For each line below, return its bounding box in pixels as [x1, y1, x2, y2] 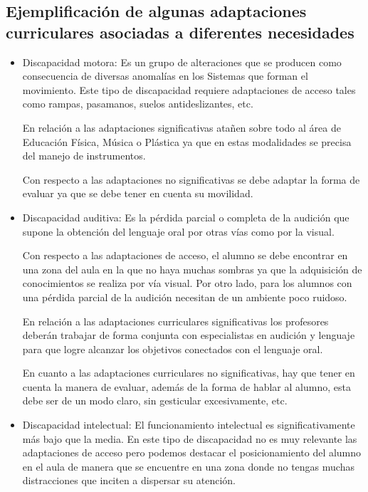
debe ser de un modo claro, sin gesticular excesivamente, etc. [22, 393, 288, 408]
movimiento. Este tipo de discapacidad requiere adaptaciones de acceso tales [22, 82, 356, 97]
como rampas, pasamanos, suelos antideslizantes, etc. [22, 96, 253, 111]
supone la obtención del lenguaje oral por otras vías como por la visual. [22, 224, 335, 239]
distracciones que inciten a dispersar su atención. [22, 473, 236, 488]
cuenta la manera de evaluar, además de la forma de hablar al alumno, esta [22, 379, 351, 394]
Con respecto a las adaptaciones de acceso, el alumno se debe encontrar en [22, 248, 348, 263]
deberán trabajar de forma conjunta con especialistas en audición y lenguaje [22, 328, 355, 342]
